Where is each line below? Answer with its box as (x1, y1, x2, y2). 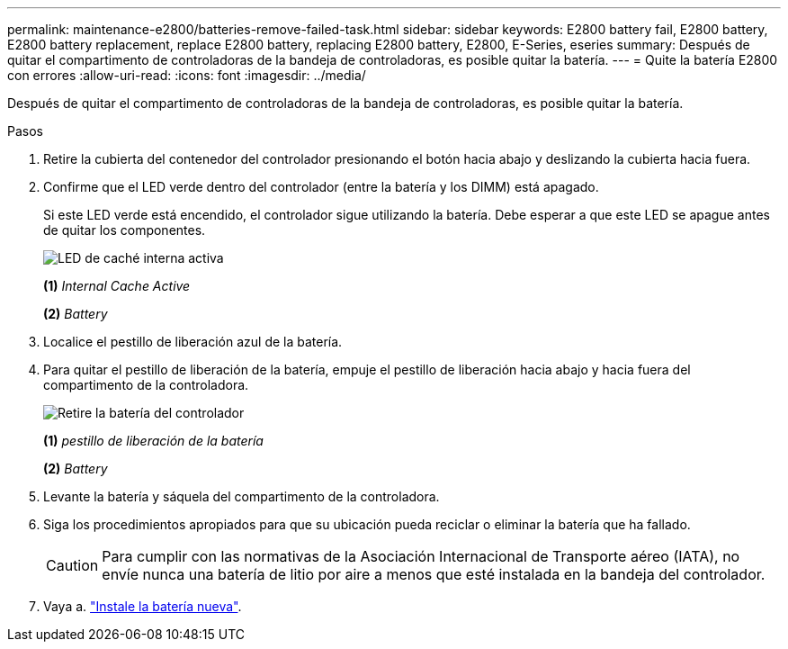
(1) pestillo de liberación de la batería (43, 433, 264, 448)
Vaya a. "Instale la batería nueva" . (43, 599, 242, 614)
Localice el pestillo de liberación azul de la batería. (43, 334, 343, 349)
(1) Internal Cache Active (43, 278, 191, 293)
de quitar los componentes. (43, 222, 206, 238)
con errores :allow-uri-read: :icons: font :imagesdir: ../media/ (7, 68, 366, 83)
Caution (46, 556, 99, 574)
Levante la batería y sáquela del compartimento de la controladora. (43, 489, 440, 504)
